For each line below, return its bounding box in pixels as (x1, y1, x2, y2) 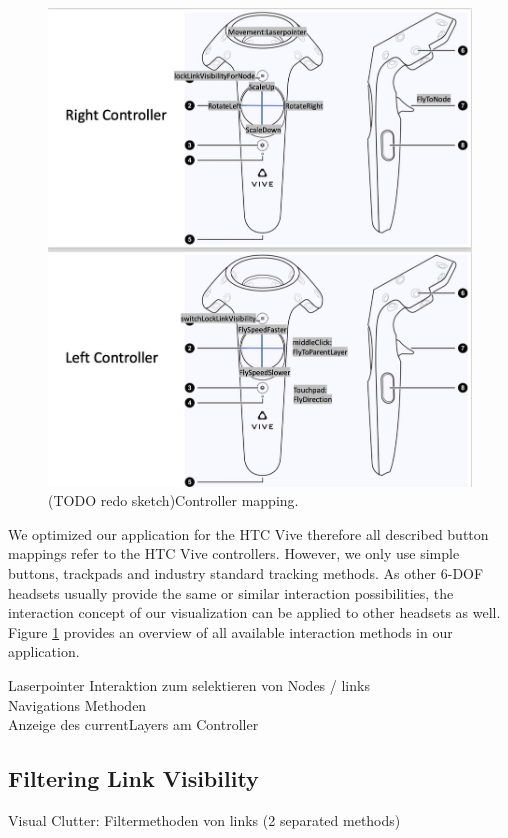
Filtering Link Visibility (8, 763, 259, 794)
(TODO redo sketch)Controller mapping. (48, 490, 299, 511)
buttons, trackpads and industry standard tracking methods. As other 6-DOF (8, 563, 484, 584)
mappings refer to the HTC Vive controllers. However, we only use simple (8, 543, 460, 564)
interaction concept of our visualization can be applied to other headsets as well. (8, 602, 501, 623)
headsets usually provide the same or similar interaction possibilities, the (8, 582, 454, 603)
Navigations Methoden (8, 694, 147, 715)
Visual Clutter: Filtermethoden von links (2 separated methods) (8, 810, 401, 831)
